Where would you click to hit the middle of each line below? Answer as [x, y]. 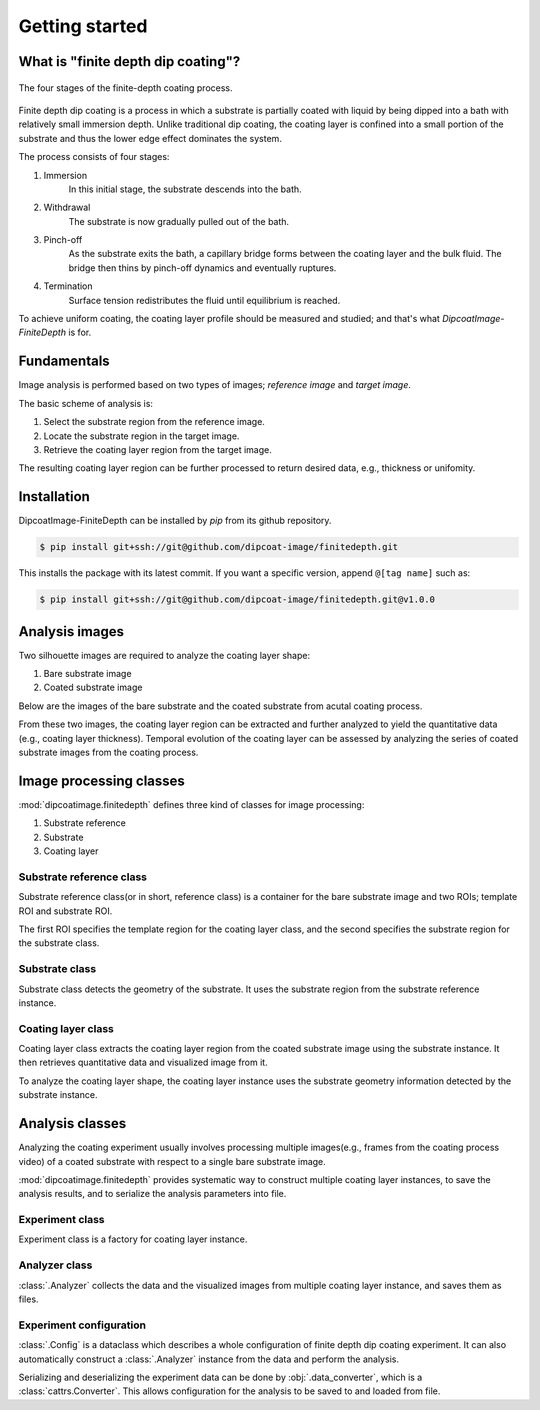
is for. [80, 332]
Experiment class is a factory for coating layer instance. [133, 1239]
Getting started [83, 26]
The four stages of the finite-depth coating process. [126, 87]
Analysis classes [72, 1123]
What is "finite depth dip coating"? [129, 61]
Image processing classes [101, 780]
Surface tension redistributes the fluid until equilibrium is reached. [204, 300]
